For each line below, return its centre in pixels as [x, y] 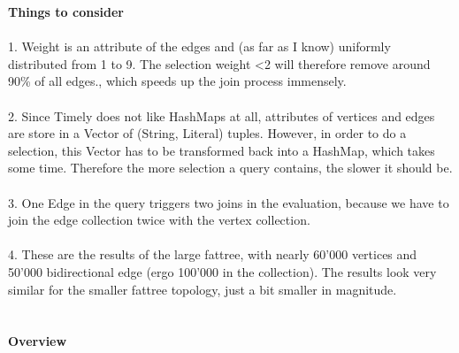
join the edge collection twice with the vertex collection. [159, 220]
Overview [38, 341]
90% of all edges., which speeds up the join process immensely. [177, 81]
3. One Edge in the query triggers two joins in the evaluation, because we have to [229, 202]
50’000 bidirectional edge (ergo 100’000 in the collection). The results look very [222, 271]
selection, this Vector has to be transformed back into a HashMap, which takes [222, 150]
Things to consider [66, 12]
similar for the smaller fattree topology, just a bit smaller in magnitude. [203, 289]
